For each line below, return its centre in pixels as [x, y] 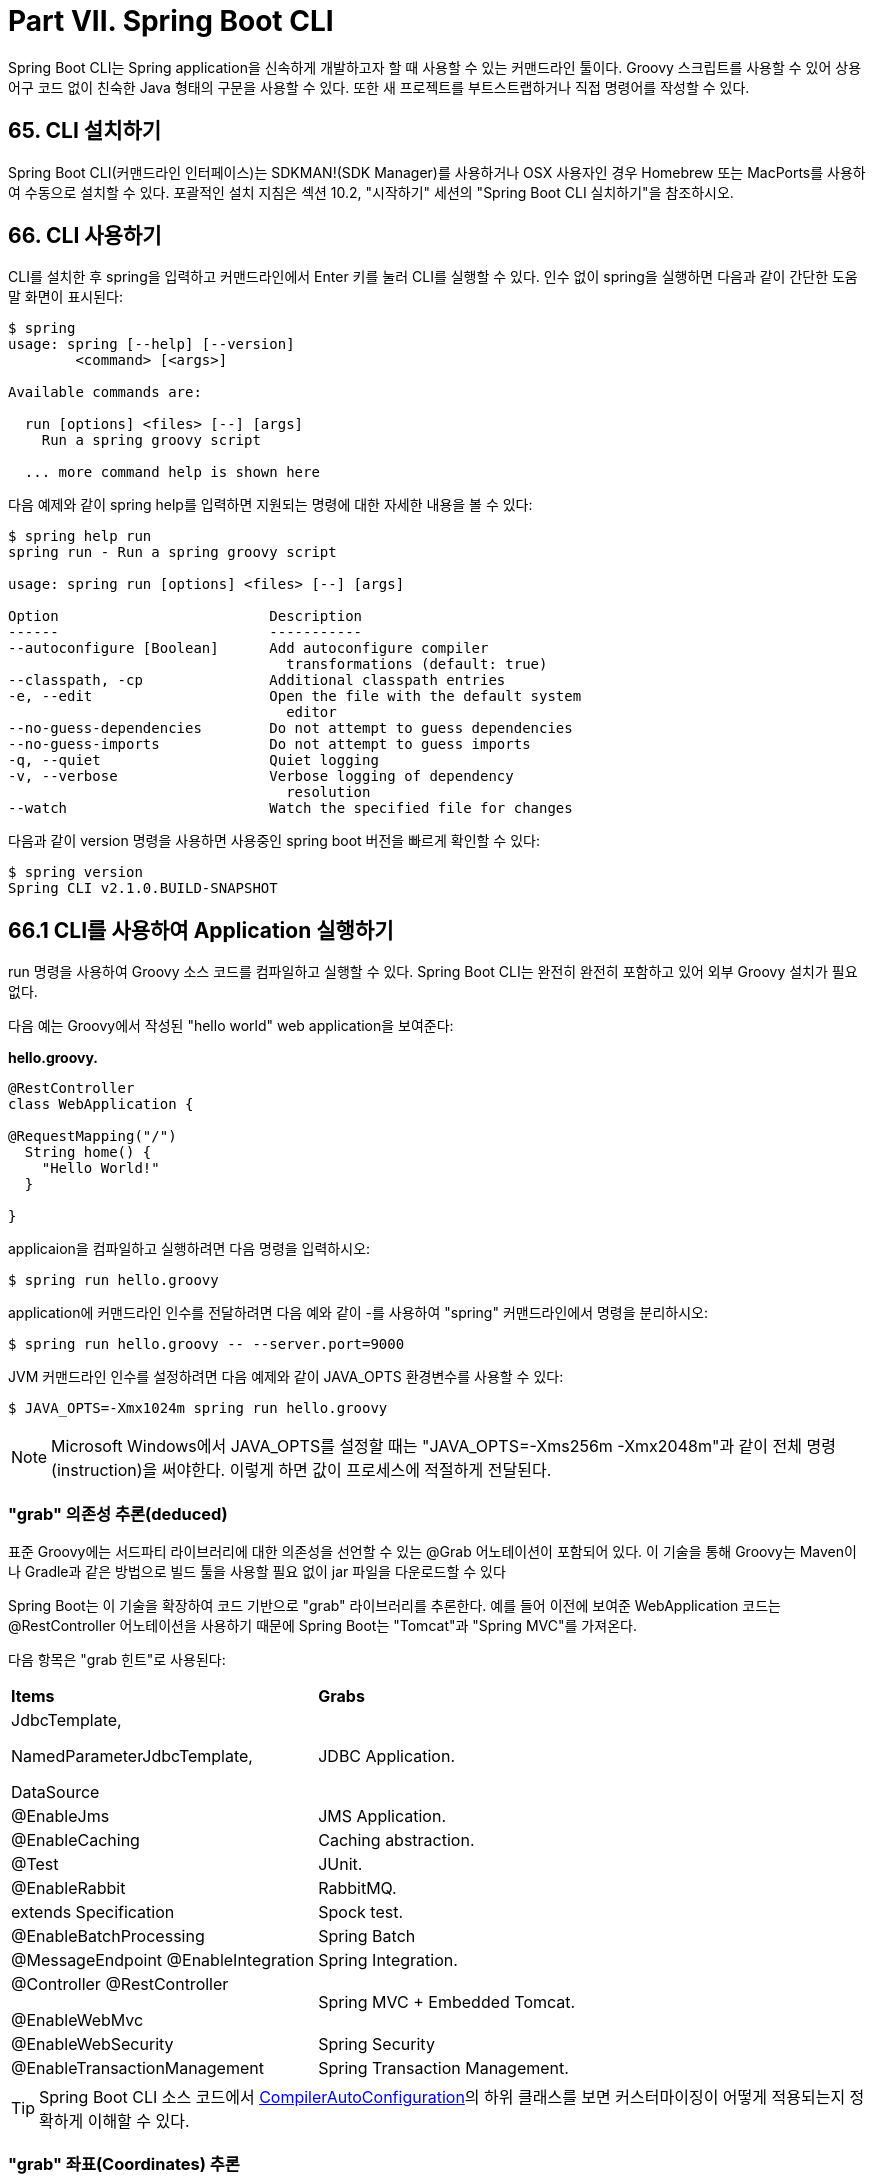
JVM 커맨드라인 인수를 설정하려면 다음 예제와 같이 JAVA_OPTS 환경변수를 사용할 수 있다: [286, 1377]
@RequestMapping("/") [92, 1136]
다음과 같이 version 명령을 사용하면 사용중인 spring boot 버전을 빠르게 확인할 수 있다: [274, 841]
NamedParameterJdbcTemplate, [132, 1756]
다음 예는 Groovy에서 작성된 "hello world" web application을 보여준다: [231, 1026]
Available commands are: [105, 392]
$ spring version [75, 872]
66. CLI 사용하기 [85, 236]
